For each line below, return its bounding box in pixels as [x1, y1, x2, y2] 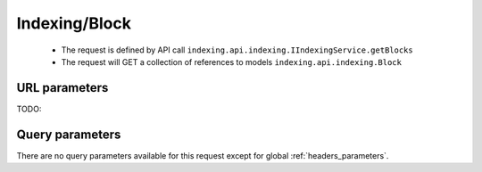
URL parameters [16, 80, 109, 95]
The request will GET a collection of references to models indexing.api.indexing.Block [61, 56, 402, 67]
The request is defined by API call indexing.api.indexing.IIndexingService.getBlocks [61, 45, 414, 55]
